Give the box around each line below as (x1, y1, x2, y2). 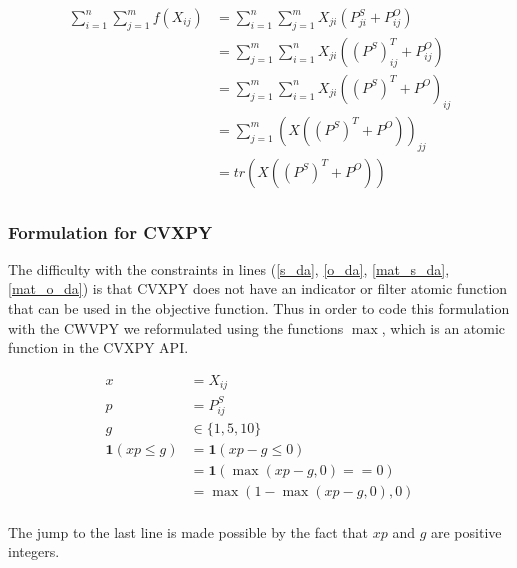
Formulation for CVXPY (8, 219, 213, 244)
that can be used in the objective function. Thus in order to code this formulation (8, 297, 510, 318)
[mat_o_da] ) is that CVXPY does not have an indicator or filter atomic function (8, 278, 508, 299)
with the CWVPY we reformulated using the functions (8, 317, 344, 338)
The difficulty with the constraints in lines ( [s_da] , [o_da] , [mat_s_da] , (8, 258, 450, 279)
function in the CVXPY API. (8, 337, 189, 358)
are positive (430, 521, 502, 542)
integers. (8, 541, 60, 562)
